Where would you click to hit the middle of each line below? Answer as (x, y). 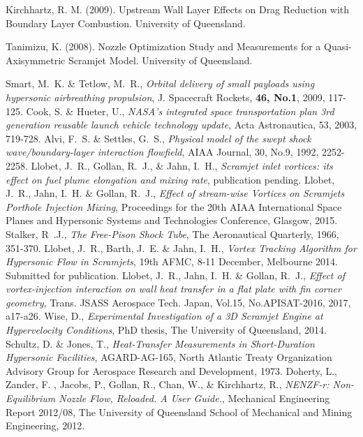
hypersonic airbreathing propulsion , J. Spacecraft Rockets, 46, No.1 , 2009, (165, 97)
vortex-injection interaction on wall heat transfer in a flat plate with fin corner (173, 289)
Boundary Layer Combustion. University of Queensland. (126, 23)
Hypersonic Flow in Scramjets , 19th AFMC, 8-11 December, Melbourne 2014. (172, 261)
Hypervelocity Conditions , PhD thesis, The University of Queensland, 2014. (166, 330)
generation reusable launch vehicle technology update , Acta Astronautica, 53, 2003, (181, 125)
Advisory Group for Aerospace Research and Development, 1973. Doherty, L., (172, 370)
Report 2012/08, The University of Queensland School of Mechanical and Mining (179, 412)
